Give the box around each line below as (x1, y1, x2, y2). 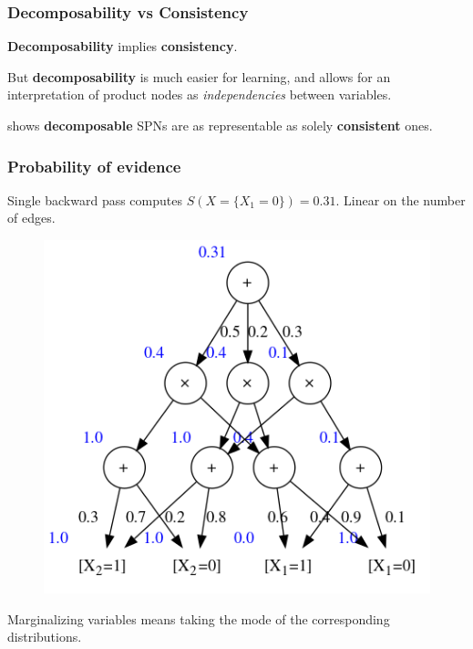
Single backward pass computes (7, 190, 182, 209)
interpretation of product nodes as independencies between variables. (7, 85, 392, 104)
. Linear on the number (335, 190, 466, 209)
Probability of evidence (7, 154, 181, 177)
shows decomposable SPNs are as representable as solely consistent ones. (7, 116, 433, 134)
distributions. (7, 627, 82, 646)
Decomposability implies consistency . (7, 37, 238, 56)
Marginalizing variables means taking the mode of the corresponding (7, 609, 390, 628)
